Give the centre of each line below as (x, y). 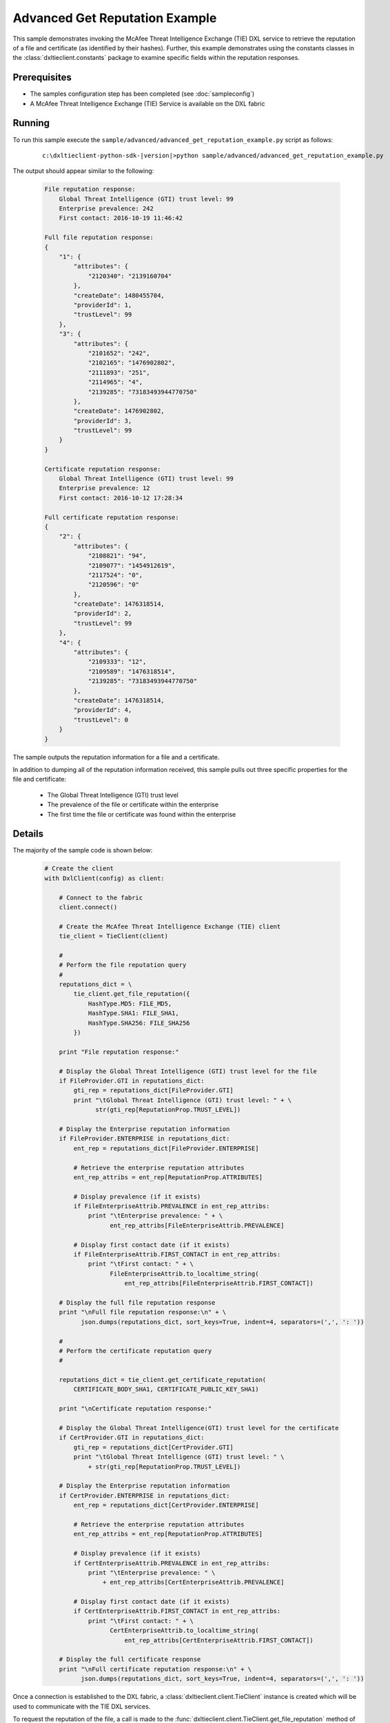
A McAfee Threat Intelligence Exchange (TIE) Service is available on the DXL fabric (147, 103)
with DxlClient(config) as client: (104, 878)
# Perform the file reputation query (123, 965)
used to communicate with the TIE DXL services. (82, 1706)
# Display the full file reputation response (137, 1302)
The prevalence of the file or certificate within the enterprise (133, 805)
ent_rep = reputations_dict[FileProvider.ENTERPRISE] (166, 1148)
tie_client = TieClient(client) (114, 936)
